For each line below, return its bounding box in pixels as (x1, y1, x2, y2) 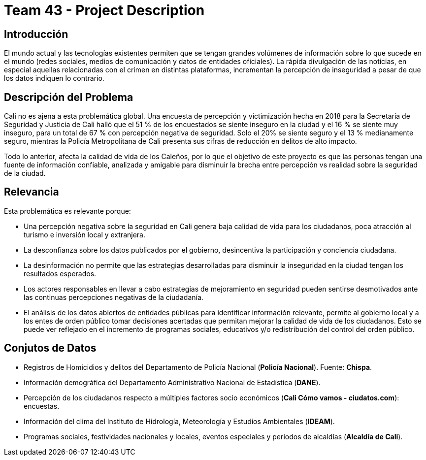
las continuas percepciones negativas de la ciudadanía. (24, 293, 203, 301)
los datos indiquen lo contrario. (4, 74, 104, 83)
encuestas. (24, 401, 60, 410)
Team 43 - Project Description (4, 2, 205, 19)
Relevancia (4, 186, 59, 198)
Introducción (4, 28, 68, 40)
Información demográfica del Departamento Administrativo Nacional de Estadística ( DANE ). (24, 378, 321, 387)
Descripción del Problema (4, 91, 133, 103)
